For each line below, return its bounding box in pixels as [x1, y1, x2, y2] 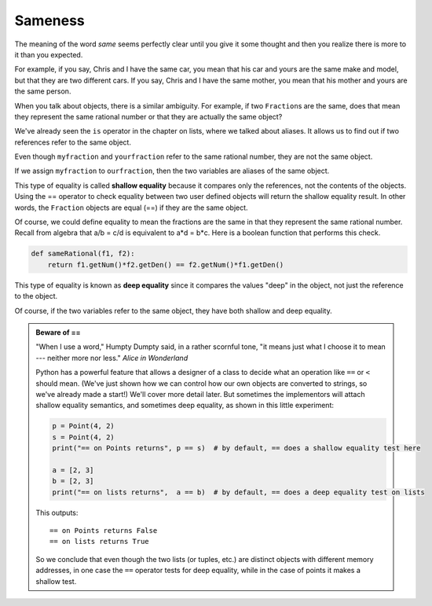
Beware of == [35, 327, 81, 337]
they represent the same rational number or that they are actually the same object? [14, 112, 283, 121]
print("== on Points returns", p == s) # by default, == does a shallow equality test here [52, 444, 421, 453]
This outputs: [35, 508, 79, 517]
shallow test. [35, 576, 77, 586]
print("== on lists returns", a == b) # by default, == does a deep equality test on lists [52, 487, 426, 497]
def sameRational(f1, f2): [31, 249, 135, 259]
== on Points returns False [49, 526, 158, 534]
